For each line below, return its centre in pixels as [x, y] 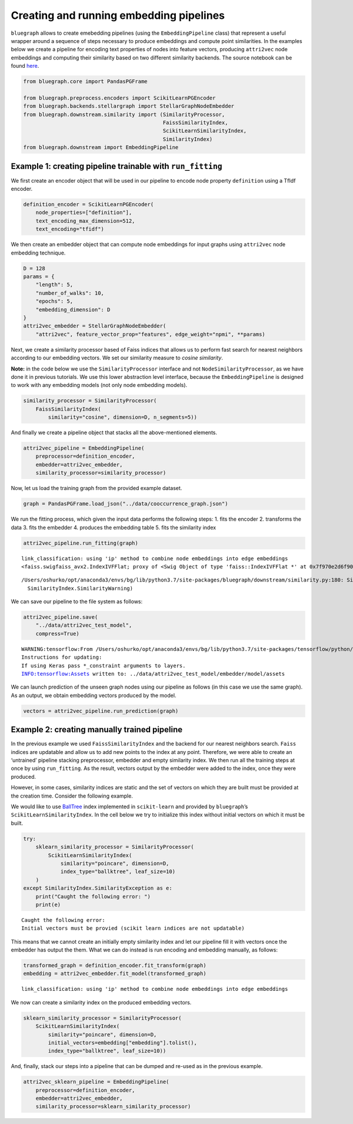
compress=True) [57, 634]
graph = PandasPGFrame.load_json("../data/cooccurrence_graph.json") [126, 504]
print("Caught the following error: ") [93, 896]
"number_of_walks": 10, [70, 293]
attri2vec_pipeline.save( [61, 617]
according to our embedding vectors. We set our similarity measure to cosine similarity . [117, 358]
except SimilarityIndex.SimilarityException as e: [98, 888]
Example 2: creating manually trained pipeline [97, 730]
